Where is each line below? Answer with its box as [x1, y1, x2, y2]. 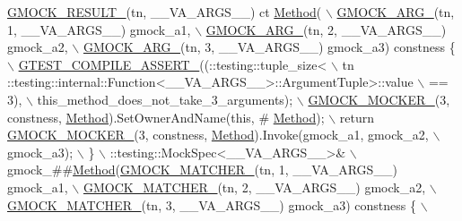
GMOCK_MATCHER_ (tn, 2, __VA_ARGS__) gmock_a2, [83, 177, 426, 196]
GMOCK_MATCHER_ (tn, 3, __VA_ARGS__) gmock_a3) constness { [7, 195, 417, 214]
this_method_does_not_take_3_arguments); [37, 89, 293, 108]
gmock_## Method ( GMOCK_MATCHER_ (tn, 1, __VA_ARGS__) [7, 160, 397, 179]
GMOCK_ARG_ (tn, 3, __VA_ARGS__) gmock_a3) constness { [83, 38, 456, 56]
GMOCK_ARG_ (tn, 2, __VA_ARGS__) [205, 20, 447, 38]
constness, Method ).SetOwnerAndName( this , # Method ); [7, 107, 325, 126]
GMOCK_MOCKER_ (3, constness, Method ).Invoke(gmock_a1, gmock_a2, [7, 125, 429, 144]
